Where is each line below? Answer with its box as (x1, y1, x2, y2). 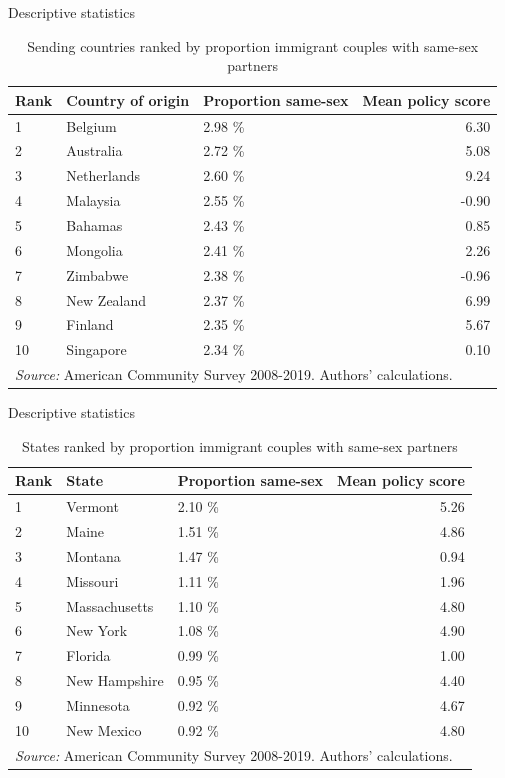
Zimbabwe (66, 264, 129, 285)
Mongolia (66, 239, 123, 260)
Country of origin (66, 89, 190, 110)
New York (66, 620, 128, 641)
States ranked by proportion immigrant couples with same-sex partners (22, 435, 458, 456)
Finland (66, 314, 114, 335)
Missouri (66, 570, 119, 591)
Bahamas (66, 215, 123, 235)
